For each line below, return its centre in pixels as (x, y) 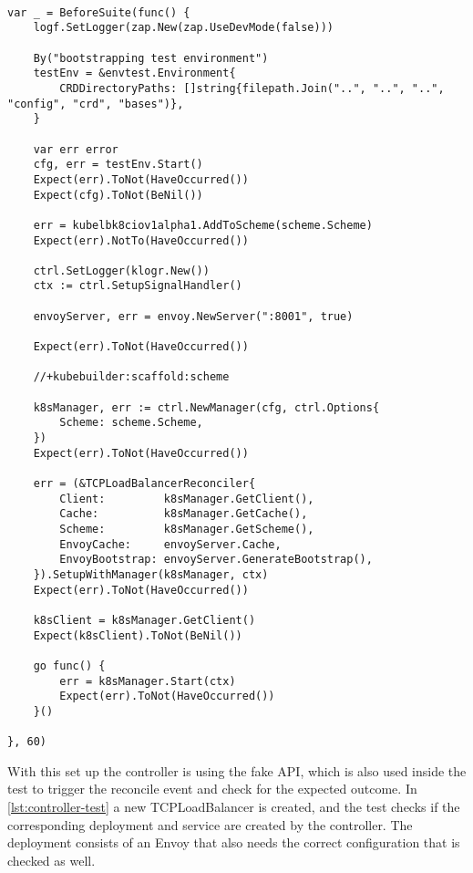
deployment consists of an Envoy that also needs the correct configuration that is (234, 842)
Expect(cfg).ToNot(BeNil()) (118, 195)
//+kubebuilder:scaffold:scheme (131, 377)
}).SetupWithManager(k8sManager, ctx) (151, 574)
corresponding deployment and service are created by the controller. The (210, 824)
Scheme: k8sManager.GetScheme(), (187, 529)
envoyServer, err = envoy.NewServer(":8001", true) (193, 316)
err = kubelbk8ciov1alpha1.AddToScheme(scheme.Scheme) (203, 225)
